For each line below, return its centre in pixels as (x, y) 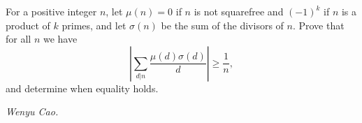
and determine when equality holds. (82, 88)
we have (60, 39)
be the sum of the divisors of (222, 25)
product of (28, 25)
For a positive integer (51, 11)
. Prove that (318, 25)
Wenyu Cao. (32, 111)
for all (19, 39)
